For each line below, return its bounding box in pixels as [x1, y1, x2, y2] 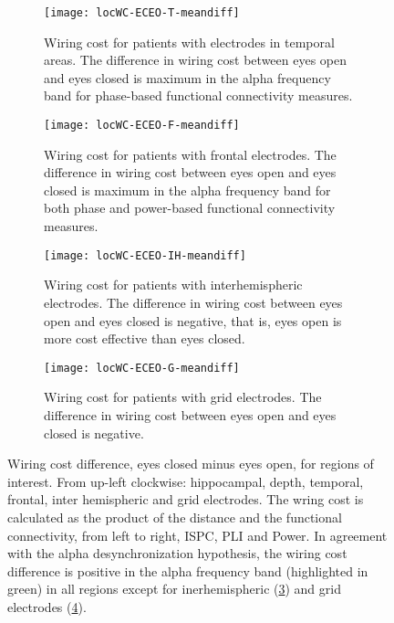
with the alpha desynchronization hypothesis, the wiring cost [7, 544, 347, 563]
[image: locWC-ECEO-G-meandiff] [44, 361, 240, 375]
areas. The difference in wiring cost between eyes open [44, 50, 347, 69]
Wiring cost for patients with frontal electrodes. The [44, 144, 337, 164]
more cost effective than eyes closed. [44, 329, 245, 348]
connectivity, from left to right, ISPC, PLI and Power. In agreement [7, 525, 388, 544]
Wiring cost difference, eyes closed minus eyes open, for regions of [7, 454, 374, 473]
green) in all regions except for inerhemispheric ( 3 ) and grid [7, 579, 341, 598]
